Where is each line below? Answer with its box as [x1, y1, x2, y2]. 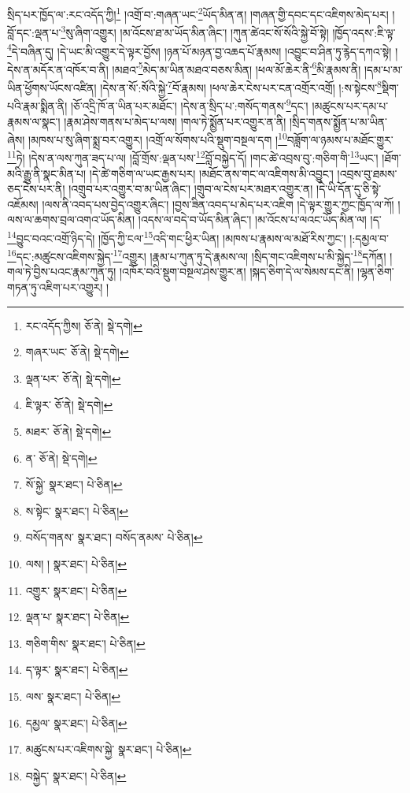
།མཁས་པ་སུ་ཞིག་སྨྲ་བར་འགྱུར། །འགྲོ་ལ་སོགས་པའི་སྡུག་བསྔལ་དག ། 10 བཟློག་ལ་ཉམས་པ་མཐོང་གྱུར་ [28, 129, 393, 147]
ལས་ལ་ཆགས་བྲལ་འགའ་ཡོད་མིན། [7, 211, 135, 228]
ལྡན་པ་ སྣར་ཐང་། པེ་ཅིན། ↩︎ [25, 609, 130, 625]
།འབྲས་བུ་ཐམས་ [337, 165, 397, 181]
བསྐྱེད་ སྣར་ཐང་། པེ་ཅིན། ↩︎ [25, 767, 127, 784]
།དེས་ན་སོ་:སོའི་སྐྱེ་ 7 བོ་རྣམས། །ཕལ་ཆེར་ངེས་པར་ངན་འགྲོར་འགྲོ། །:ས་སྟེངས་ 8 [100, 77, 382, 95]
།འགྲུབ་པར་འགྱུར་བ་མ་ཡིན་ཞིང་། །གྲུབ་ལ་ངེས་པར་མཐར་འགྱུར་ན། [68, 181, 313, 197]
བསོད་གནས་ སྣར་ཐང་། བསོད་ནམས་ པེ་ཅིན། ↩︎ [25, 529, 203, 545]
